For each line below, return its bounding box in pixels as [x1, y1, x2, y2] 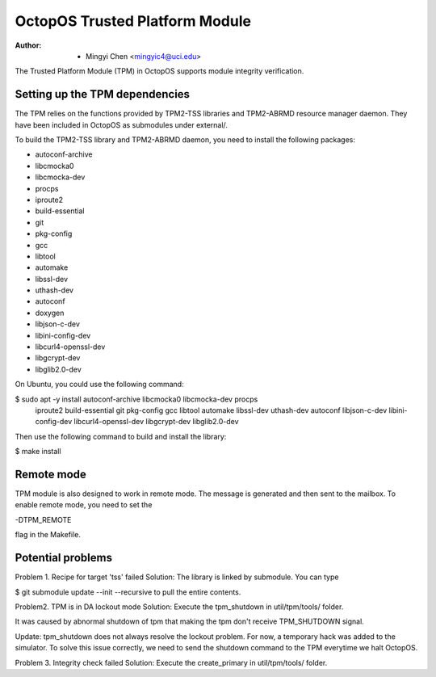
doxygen [35, 308, 65, 317]
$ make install [15, 447, 61, 456]
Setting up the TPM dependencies [15, 87, 190, 101]
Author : [15, 40, 42, 50]
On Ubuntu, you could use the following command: [15, 380, 185, 389]
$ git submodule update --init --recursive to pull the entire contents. [15, 587, 241, 597]
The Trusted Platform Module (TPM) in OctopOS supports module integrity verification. [15, 66, 304, 76]
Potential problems [15, 551, 113, 565]
